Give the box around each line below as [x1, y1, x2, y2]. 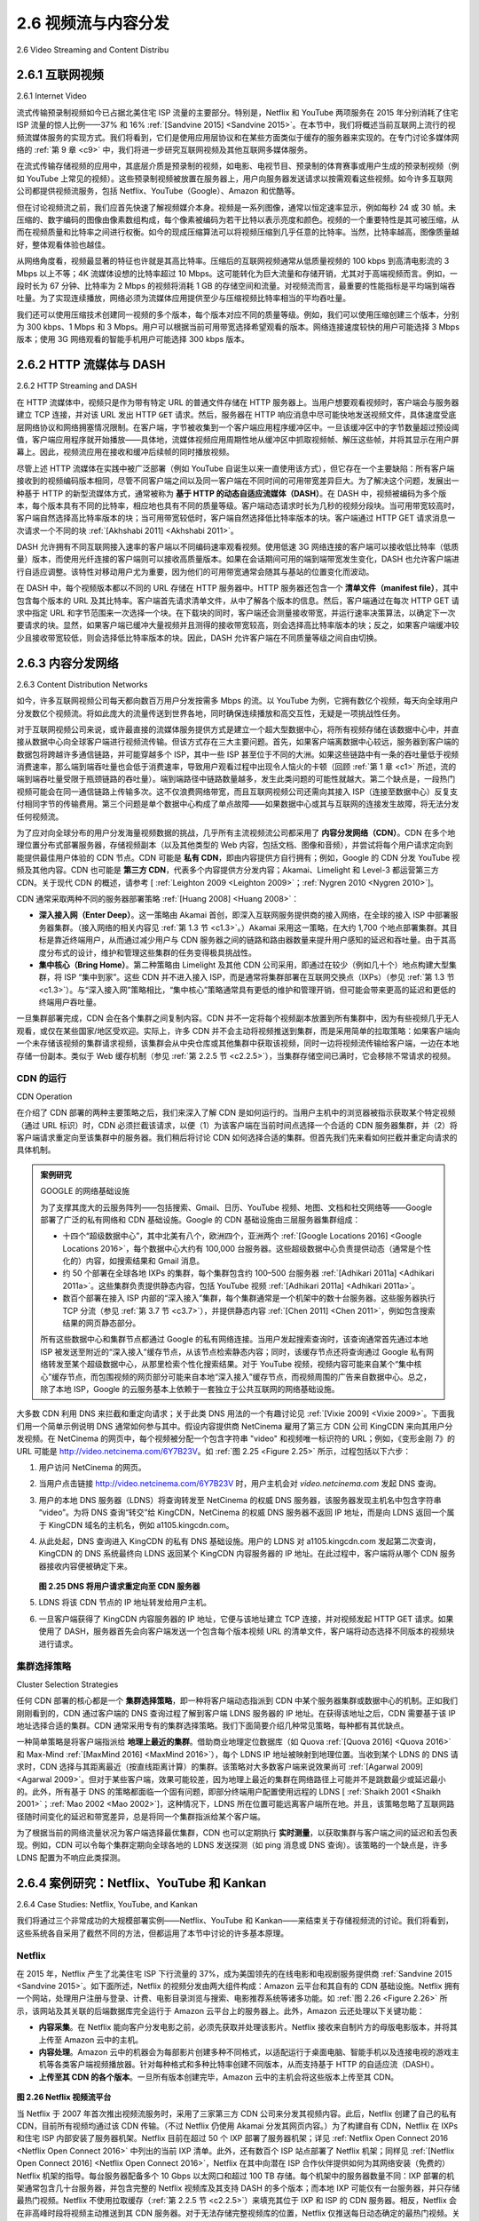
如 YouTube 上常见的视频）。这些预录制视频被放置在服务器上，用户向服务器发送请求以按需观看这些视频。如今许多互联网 [16, 173, 453, 184]
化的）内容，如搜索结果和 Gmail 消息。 [62, 1255, 205, 1266]
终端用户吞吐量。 [38, 997, 101, 1007]
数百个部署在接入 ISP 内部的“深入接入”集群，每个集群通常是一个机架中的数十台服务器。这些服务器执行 [62, 1293, 436, 1303]
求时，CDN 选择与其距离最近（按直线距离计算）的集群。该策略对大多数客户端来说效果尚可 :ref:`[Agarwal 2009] [16, 1762, 423, 1772]
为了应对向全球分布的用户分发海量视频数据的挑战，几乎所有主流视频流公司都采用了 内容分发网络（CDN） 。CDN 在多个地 [16, 827, 456, 839]
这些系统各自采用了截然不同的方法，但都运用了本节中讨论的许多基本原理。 [16, 1928, 288, 1938]
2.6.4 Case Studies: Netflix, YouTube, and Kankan [16, 1899, 199, 1909]
